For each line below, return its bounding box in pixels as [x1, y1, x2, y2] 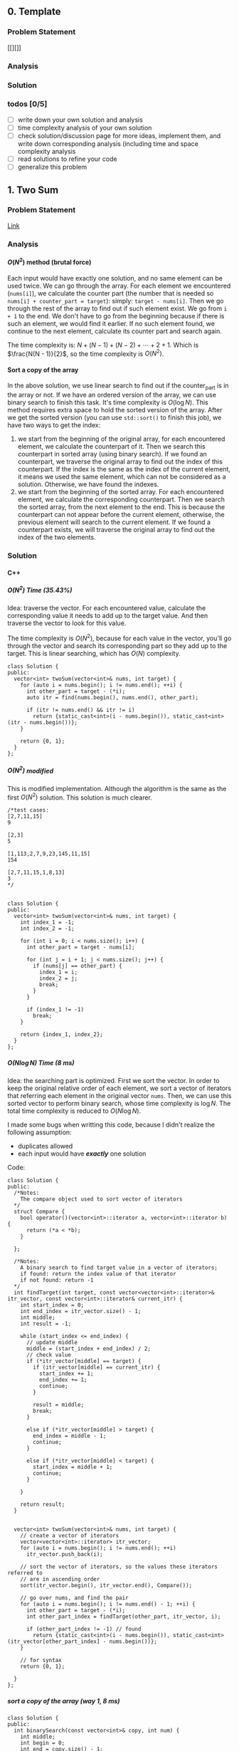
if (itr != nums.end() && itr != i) [26, 706, 135, 714]
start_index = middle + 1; [33, 1463, 113, 1471]
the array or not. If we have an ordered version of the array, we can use [7, 391, 217, 399]
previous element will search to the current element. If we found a [17, 518, 211, 526]
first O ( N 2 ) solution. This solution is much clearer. [7, 792, 153, 802]
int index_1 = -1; [20, 919, 75, 926]
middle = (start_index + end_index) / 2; [26, 1345, 152, 1352]
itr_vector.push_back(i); [26, 1551, 103, 1558]
